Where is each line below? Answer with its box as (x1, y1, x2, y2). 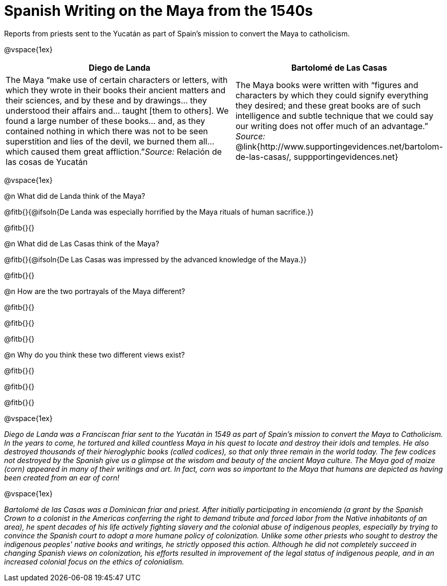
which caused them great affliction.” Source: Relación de (6, 146, 222, 157)
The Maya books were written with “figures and (235, 79, 418, 90)
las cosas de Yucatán (6, 156, 88, 167)
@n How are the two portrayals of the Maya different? (4, 286, 185, 296)
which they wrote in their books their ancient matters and (6, 85, 226, 95)
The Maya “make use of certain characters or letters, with (6, 74, 228, 85)
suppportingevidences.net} (293, 151, 398, 162)
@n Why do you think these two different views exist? (4, 350, 185, 359)
